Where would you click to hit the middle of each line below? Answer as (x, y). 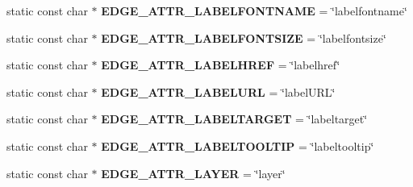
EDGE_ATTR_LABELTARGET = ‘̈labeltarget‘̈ (234, 119)
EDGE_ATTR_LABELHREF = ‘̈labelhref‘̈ (221, 65)
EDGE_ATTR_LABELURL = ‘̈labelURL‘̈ (218, 91)
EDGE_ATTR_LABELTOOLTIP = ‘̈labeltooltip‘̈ (238, 145)
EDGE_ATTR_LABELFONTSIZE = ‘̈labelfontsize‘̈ (244, 37)
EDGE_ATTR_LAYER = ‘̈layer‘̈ (193, 173)
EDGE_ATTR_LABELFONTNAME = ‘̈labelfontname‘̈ (254, 10)
